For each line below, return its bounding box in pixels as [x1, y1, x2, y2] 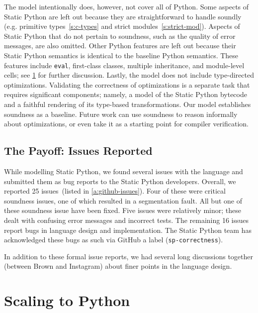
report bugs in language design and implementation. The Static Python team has [4, 224, 252, 235]
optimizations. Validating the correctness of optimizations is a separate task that [4, 79, 250, 90]
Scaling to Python [4, 290, 130, 311]
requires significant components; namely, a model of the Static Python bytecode [4, 89, 247, 100]
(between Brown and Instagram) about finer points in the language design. [4, 261, 232, 271]
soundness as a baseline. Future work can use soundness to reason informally [4, 108, 238, 119]
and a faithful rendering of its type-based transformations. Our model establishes [4, 99, 251, 109]
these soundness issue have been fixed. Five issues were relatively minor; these [4, 205, 242, 215]
